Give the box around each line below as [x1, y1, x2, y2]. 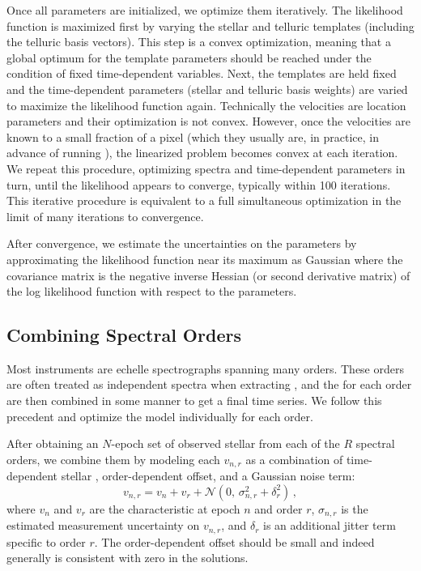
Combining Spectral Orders [6, 322, 241, 347]
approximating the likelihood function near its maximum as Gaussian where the [6, 250, 403, 267]
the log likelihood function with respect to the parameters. [6, 283, 297, 300]
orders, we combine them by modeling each [6, 450, 220, 467]
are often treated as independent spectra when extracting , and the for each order [6, 376, 412, 393]
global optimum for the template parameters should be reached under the [6, 49, 372, 66]
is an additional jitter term [263, 517, 396, 534]
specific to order [6, 533, 86, 550]
